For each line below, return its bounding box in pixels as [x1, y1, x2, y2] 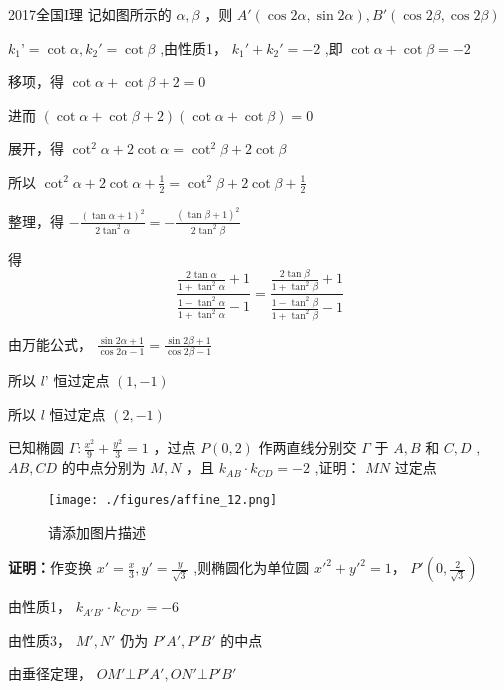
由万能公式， [8, 333, 92, 354]
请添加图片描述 [48, 521, 146, 542]
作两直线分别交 [258, 437, 357, 458]
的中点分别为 [61, 457, 146, 478]
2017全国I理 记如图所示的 [8, 4, 172, 24]
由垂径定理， [8, 663, 92, 684]
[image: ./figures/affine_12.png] [48, 492, 278, 507]
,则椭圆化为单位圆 [193, 557, 310, 578]
